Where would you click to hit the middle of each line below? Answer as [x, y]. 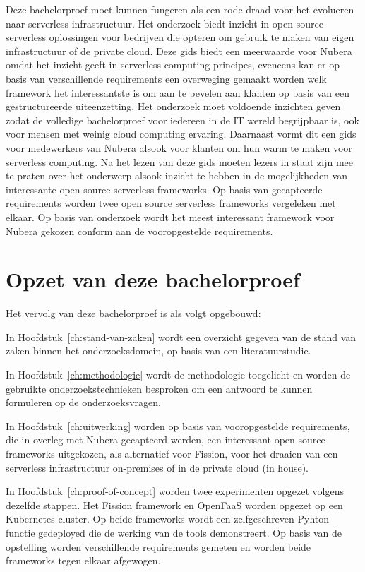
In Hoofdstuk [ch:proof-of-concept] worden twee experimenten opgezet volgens [175, 491]
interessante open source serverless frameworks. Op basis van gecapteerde [164, 189]
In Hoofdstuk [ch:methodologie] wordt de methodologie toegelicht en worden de [178, 374]
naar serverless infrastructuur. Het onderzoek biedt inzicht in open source [164, 23]
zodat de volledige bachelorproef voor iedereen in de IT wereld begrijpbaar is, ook [182, 120]
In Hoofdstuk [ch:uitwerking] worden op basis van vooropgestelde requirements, [178, 425]
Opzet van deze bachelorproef [153, 279]
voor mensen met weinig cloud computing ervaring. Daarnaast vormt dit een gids [181, 134]
